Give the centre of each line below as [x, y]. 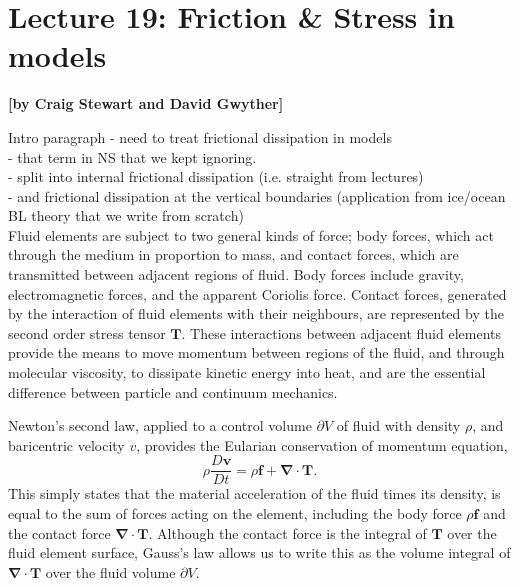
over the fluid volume [110, 571]
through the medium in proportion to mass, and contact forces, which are [233, 254]
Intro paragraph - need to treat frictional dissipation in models [200, 136]
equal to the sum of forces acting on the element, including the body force [235, 513]
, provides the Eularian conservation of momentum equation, [322, 444]
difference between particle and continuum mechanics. [173, 391]
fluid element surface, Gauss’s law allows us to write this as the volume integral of [259, 552]
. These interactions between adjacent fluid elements [341, 332]
